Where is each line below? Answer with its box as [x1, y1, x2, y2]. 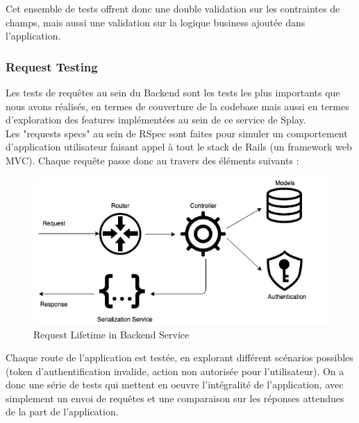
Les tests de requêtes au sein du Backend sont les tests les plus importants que [6, 85, 340, 99]
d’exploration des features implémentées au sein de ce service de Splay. [6, 112, 306, 127]
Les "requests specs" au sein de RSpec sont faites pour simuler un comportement [6, 126, 348, 140]
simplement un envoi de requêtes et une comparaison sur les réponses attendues [6, 390, 344, 405]
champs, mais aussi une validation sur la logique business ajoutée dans [6, 15, 306, 29]
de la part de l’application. [6, 404, 119, 419]
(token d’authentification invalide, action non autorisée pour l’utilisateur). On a [6, 363, 344, 378]
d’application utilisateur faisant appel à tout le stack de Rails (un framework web [6, 139, 352, 154]
